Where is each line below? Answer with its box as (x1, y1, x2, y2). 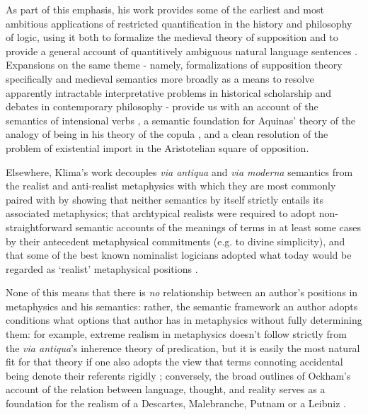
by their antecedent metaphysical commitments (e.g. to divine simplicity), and (6, 233, 345, 248)
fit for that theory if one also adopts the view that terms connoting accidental (6, 354, 343, 369)
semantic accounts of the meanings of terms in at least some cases (75, 219, 362, 234)
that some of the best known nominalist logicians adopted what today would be (6, 247, 352, 262)
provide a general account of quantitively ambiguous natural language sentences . (6, 43, 357, 58)
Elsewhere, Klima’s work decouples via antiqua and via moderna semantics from (6, 164, 353, 179)
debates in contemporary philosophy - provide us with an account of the (6, 99, 318, 114)
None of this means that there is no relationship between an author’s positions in (6, 285, 358, 300)
